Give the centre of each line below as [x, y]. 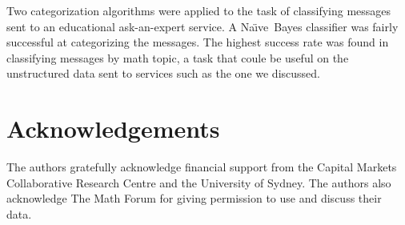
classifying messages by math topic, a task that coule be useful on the [178, 57]
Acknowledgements [113, 129]
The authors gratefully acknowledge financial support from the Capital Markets [202, 167]
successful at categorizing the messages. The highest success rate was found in [198, 42]
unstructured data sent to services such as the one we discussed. [163, 73]
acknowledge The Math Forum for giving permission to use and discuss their [194, 198]
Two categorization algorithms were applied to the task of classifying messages [199, 10]
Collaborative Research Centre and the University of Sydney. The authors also [199, 182]
